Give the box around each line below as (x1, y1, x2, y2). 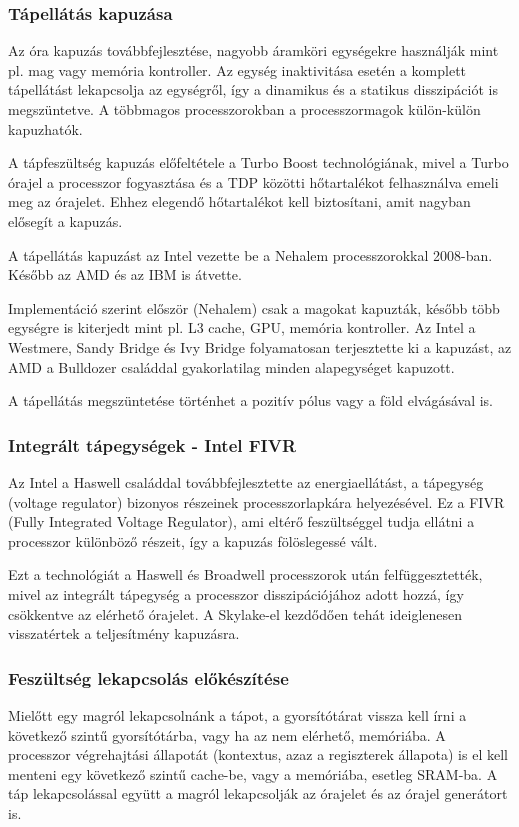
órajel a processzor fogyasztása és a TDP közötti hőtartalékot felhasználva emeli (8, 171, 499, 192)
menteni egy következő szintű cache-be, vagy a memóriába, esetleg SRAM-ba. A (8, 763, 498, 784)
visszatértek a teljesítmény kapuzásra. (8, 623, 240, 644)
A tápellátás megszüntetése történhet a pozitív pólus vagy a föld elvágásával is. (8, 390, 494, 411)
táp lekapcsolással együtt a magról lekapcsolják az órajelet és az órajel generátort (8, 783, 508, 804)
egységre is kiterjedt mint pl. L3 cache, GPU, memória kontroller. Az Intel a (8, 317, 476, 338)
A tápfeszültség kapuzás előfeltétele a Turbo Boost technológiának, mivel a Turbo (8, 152, 509, 173)
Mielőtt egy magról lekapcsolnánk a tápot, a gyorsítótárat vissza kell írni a (8, 704, 467, 725)
